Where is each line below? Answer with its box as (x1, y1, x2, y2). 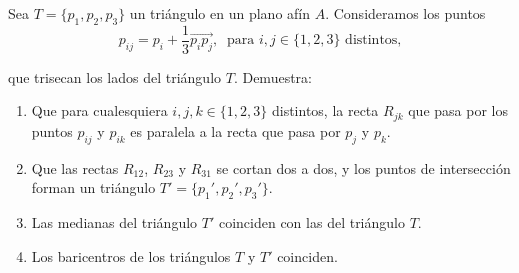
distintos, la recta (271, 100, 379, 121)
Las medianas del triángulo (31, 212, 198, 233)
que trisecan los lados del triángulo (8, 66, 222, 87)
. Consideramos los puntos (325, 3, 486, 23)
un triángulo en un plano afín (129, 3, 311, 23)
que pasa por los (408, 100, 508, 121)
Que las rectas (31, 157, 119, 178)
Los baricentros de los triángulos (31, 245, 231, 266)
